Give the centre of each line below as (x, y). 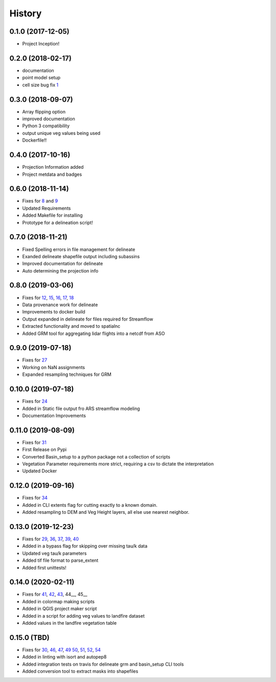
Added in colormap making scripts (58, 601)
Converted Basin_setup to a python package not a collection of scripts (96, 457)
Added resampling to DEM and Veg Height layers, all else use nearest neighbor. (106, 512)
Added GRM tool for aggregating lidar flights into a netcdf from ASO (94, 333)
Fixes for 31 (34, 442)
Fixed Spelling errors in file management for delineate (79, 249)
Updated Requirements (47, 208)
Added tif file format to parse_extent (60, 560)
